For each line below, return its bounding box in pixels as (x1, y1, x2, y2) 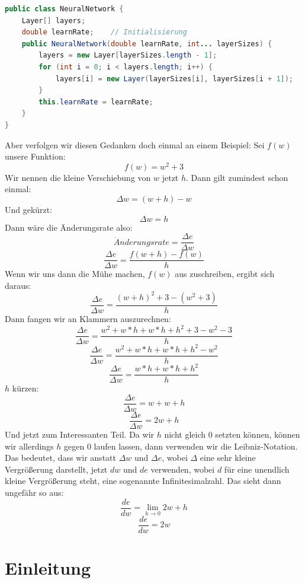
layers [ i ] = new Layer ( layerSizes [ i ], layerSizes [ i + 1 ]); (55, 74, 294, 83)
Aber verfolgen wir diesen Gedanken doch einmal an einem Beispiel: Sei (5, 138, 265, 151)
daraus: (5, 279, 31, 291)
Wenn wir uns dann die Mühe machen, (5, 267, 145, 280)
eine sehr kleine (200, 451, 256, 464)
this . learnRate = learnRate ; (38, 97, 153, 106)
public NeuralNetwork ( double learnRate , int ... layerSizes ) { (21, 39, 272, 48)
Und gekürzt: (5, 203, 53, 215)
